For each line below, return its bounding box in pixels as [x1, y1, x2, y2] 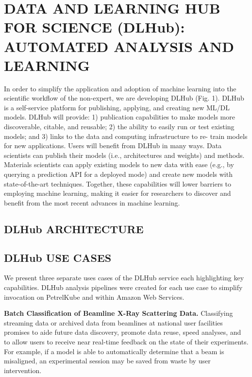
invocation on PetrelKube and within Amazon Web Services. [4, 291, 185, 302]
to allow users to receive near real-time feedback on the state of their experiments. [4, 336, 249, 346]
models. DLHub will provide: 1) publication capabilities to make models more [4, 112, 235, 122]
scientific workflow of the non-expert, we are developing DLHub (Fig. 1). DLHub [4, 93, 244, 103]
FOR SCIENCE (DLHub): [4, 17, 185, 37]
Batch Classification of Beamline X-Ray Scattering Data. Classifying [4, 308, 233, 318]
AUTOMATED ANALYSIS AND [4, 36, 234, 56]
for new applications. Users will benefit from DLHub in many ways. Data [4, 140, 222, 151]
